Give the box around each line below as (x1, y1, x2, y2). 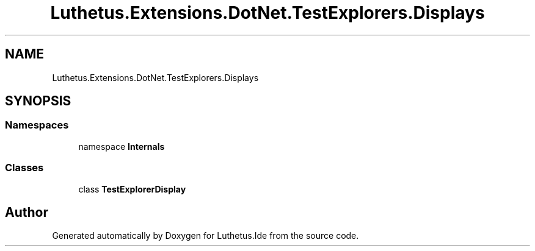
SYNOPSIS (5, 93, 71, 109)
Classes (5, 161, 44, 174)
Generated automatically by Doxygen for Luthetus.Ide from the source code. (52, 230, 359, 241)
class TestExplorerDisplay (78, 183, 186, 194)
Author (5, 204, 48, 220)
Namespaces (5, 119, 69, 132)
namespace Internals (78, 141, 165, 152)
